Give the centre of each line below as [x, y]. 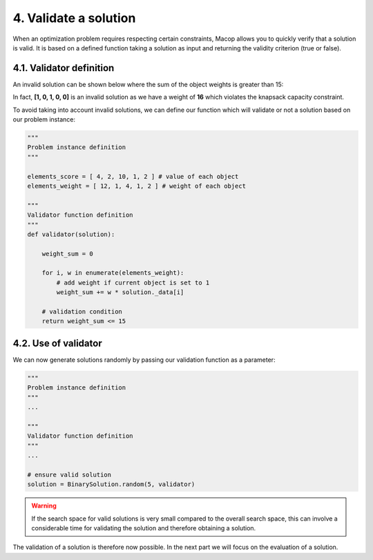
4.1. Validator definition [64, 68]
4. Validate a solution [74, 18]
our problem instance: [44, 119]
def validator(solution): [71, 234]
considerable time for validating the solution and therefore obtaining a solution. [144, 528]
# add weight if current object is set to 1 [133, 282]
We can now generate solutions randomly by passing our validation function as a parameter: [144, 360]
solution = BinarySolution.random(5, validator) [111, 484]
